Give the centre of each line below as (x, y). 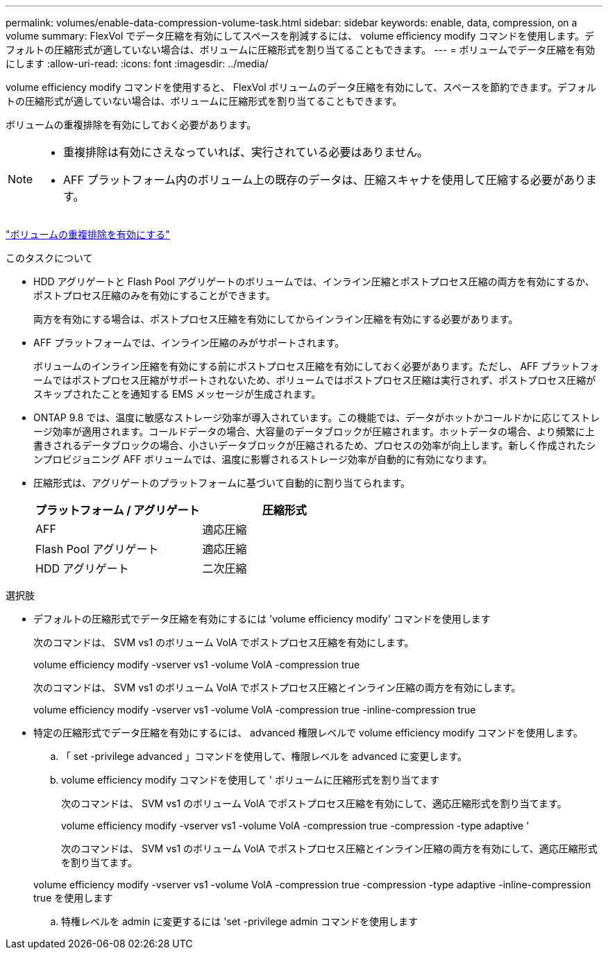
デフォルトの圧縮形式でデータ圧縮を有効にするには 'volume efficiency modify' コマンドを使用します (262, 619)
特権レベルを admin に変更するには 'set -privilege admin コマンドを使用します (240, 921)
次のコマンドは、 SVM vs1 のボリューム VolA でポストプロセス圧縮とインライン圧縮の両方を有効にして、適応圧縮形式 (329, 848)
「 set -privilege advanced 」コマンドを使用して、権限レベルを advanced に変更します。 (264, 756)
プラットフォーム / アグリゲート (118, 510)
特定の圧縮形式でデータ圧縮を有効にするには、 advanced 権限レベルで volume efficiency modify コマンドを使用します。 (309, 733)
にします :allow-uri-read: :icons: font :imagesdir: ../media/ (137, 64)
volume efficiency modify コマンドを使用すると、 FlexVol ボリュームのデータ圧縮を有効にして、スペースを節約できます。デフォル (301, 87)
